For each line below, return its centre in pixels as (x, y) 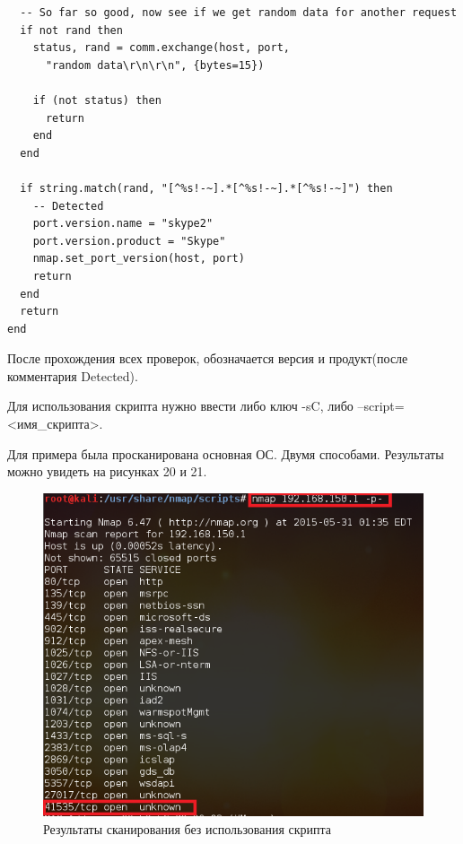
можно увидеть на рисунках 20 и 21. (107, 471)
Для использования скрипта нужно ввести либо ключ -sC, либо (180, 406)
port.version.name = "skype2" (123, 224)
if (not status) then (97, 100)
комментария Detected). (73, 375)
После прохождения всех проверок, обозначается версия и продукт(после (208, 358)
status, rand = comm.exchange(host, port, (161, 48)
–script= (381, 406)
